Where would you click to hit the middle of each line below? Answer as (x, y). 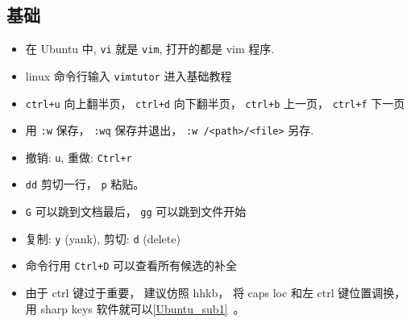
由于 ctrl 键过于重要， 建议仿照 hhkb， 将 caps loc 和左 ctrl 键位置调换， (216, 293)
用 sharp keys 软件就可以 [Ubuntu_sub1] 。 (135, 308)
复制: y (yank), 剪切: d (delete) (103, 238)
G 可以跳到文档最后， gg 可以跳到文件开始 (136, 211)
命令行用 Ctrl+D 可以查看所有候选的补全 (131, 265)
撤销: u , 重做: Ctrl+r (79, 157)
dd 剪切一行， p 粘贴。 (85, 184)
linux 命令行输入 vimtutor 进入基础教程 (129, 75)
